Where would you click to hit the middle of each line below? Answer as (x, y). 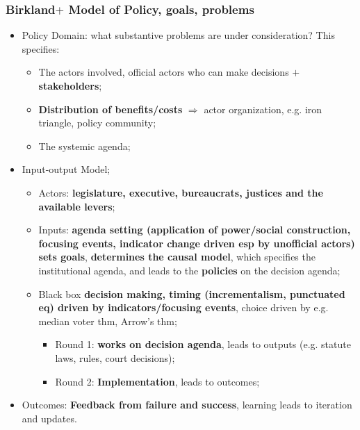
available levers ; (77, 206)
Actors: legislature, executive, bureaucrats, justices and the (181, 192)
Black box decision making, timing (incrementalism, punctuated (192, 293)
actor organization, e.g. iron (263, 109)
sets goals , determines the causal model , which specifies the (177, 257)
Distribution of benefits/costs (111, 109)
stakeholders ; (70, 85)
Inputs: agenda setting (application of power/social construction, (195, 230)
